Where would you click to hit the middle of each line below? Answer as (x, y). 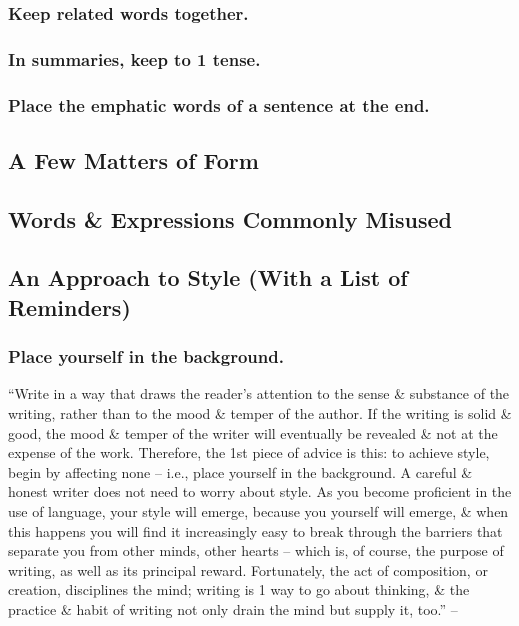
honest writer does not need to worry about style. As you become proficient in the (260, 491)
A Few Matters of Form (133, 159)
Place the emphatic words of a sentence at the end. (219, 104)
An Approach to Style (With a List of (208, 277)
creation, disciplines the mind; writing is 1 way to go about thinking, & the (239, 589)
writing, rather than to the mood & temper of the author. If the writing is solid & (260, 413)
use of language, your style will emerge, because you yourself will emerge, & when (258, 511)
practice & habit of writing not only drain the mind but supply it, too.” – (233, 609)
